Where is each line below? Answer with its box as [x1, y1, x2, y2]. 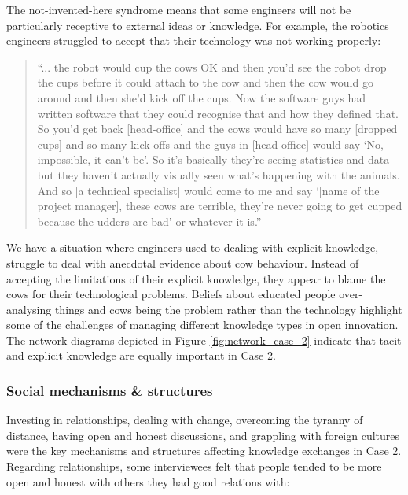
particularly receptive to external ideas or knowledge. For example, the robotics [6, 17, 389, 33]
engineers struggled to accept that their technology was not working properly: [6, 32, 381, 49]
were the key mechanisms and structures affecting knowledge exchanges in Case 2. [6, 442, 402, 459]
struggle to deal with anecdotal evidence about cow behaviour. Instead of [6, 254, 359, 271]
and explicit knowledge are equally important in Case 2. [6, 347, 276, 364]
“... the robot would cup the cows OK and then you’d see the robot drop [37, 58, 387, 75]
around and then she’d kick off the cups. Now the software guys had [37, 89, 366, 105]
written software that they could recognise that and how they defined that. [37, 105, 399, 121]
